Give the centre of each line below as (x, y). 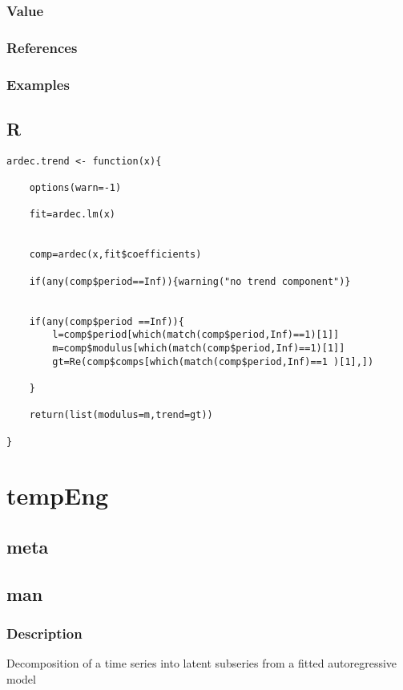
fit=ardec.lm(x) (73, 215)
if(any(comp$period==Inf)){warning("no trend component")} (190, 281)
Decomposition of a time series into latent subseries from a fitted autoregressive (202, 663)
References (42, 47)
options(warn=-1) (75, 188)
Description (44, 633)
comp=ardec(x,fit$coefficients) (115, 255)
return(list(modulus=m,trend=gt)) (121, 415)
